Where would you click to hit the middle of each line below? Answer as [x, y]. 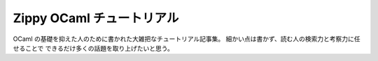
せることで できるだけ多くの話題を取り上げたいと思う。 [93, 48]
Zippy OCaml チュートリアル [96, 18]
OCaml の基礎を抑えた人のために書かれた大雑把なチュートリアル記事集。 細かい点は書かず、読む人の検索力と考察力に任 [187, 39]
